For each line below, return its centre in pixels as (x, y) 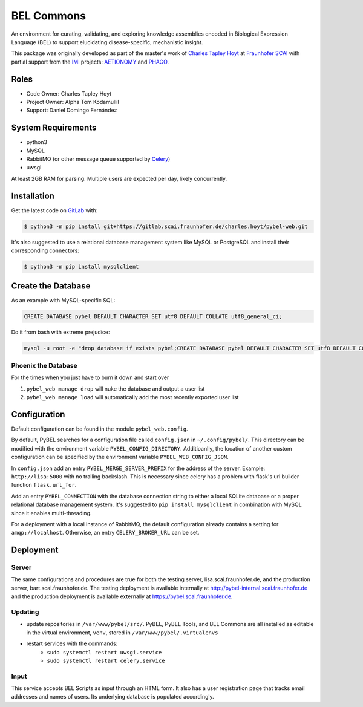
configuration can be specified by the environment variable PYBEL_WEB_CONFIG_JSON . (120, 457)
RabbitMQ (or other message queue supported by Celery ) (98, 159)
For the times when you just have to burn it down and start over (90, 377)
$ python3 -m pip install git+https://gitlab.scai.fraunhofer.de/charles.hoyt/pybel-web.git (166, 226)
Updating (25, 612)
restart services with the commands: (72, 643)
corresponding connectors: (45, 250)
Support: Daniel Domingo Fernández (72, 110)
